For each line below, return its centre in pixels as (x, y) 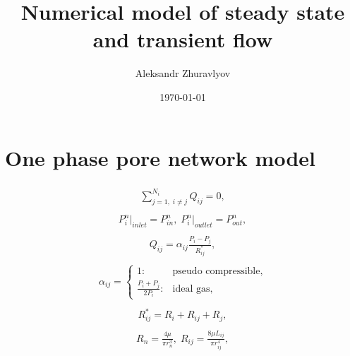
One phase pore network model (160, 157)
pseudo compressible (216, 271)
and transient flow (183, 39)
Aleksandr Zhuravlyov (183, 73)
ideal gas (191, 289)
